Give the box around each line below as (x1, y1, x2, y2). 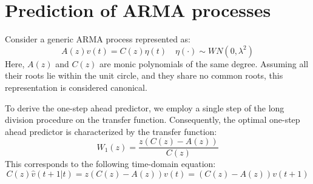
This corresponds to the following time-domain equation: (5, 157, 216, 170)
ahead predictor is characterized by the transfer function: (5, 125, 217, 137)
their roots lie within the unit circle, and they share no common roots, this (5, 69, 283, 82)
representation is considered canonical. (5, 80, 147, 93)
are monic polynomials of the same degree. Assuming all (99, 57, 309, 70)
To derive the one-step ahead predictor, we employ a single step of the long (5, 101, 284, 114)
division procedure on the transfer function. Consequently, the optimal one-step (5, 113, 300, 126)
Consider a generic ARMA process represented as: (5, 33, 191, 45)
